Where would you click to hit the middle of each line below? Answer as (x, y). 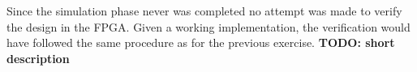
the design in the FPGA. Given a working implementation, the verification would (208, 26)
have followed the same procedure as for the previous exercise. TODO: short (201, 42)
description (38, 58)
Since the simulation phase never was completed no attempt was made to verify (204, 11)
